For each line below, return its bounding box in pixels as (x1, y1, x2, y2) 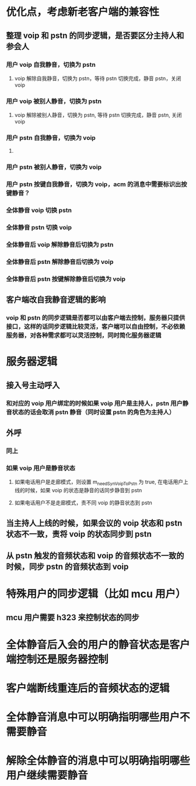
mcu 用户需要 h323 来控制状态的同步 (6, 612, 139, 622)
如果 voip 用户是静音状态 (6, 464, 76, 472)
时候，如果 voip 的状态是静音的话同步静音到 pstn (24, 487, 142, 494)
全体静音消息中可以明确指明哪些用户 (6, 711, 180, 724)
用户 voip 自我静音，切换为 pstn (6, 60, 96, 68)
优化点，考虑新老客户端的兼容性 (6, 5, 160, 19)
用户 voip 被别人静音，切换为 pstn (6, 97, 102, 105)
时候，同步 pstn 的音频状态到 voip (6, 561, 129, 571)
